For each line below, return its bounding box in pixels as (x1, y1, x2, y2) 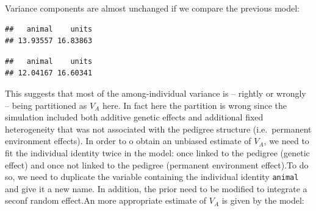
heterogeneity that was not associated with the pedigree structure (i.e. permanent (5, 122, 312, 135)
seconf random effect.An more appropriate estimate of (5, 194, 207, 207)
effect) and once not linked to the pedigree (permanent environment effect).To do (5, 158, 309, 171)
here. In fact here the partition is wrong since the (102, 99, 287, 111)
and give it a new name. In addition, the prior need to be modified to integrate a (5, 182, 307, 195)
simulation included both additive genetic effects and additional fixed (5, 111, 264, 123)
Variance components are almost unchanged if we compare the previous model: (5, 2, 300, 14)
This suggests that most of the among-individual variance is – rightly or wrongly (5, 86, 306, 99)
